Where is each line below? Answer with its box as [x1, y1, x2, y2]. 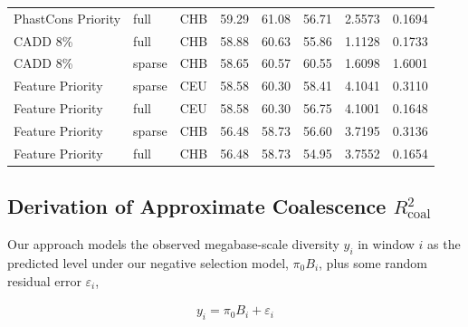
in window [358, 235, 415, 254]
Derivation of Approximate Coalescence [7, 192, 387, 220]
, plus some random [319, 253, 428, 272]
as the [427, 235, 461, 254]
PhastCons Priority [14, 8, 121, 27]
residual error [7, 271, 81, 290]
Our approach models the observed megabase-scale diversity [7, 235, 339, 254]
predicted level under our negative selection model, [7, 253, 289, 272]
